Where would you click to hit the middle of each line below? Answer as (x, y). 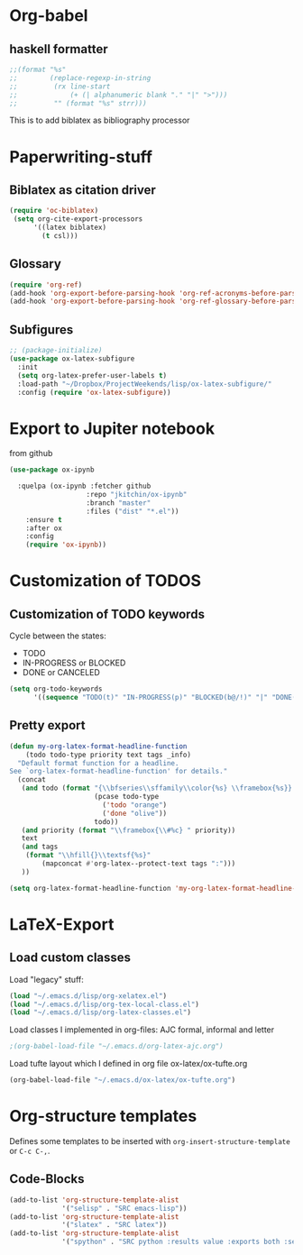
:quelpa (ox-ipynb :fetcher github (84, 486)
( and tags (40, 847)
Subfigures (41, 330)
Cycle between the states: (58, 636)
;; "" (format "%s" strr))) (78, 103)
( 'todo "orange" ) (135, 805)
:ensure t (44, 519)
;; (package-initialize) (56, 351)
